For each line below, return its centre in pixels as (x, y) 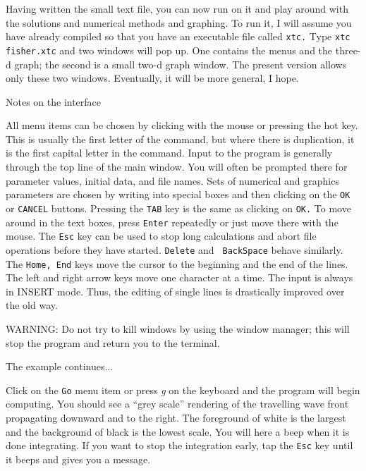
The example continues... (60, 366)
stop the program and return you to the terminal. (113, 342)
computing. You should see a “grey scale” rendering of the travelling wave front (177, 404)
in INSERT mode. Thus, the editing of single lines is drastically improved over (175, 291)
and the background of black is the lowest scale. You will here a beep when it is (178, 431)
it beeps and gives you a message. (78, 459)
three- (348, 50)
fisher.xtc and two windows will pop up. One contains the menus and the (169, 50)
